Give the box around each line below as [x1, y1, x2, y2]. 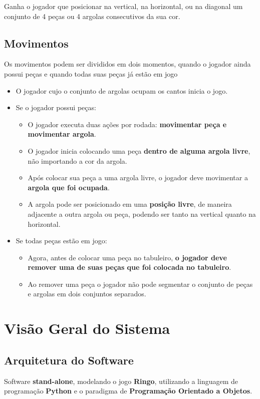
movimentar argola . [28, 129, 96, 139]
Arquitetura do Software [4, 352, 134, 367]
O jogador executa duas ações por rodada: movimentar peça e [28, 119, 227, 129]
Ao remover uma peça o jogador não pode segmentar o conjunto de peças [28, 278, 253, 289]
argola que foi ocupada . [28, 182, 110, 192]
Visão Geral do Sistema [4, 318, 170, 338]
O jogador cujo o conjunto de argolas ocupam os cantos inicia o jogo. [16, 85, 228, 96]
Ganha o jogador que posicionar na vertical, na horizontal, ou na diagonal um [4, 1, 243, 11]
